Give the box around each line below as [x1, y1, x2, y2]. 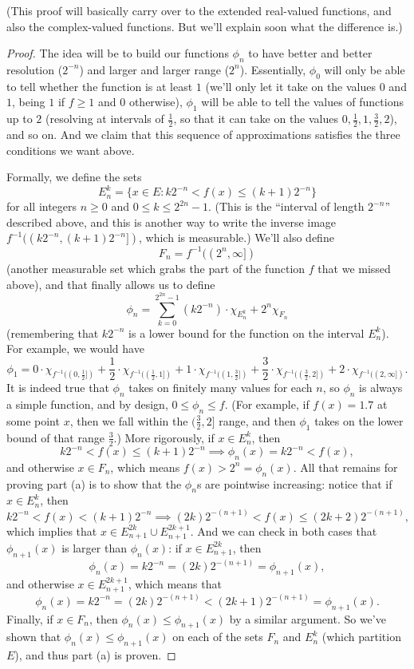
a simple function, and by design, [6, 396, 168, 413]
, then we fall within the [69, 412, 188, 429]
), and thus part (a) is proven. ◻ [14, 647, 176, 663]
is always [359, 379, 403, 396]
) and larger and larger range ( [79, 61, 230, 77]
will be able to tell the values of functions [201, 93, 404, 110]
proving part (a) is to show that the [6, 475, 182, 492]
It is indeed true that [6, 379, 109, 396]
